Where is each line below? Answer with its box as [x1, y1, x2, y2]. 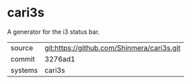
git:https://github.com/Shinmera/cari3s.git [44, 43, 181, 52]
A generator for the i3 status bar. [7, 28, 100, 36]
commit [10, 54, 35, 63]
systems [10, 65, 38, 75]
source [10, 43, 33, 52]
